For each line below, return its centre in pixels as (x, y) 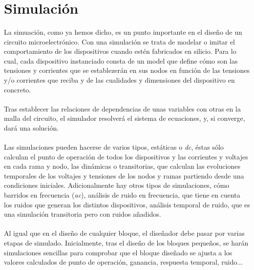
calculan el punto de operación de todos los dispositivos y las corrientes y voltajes (126, 156)
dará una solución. (32, 127)
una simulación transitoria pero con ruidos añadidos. (83, 214)
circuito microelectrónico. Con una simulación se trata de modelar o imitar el (119, 41)
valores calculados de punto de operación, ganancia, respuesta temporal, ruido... (123, 262)
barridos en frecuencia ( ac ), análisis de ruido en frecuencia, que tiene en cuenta (122, 195)
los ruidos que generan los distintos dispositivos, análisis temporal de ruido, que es (127, 204)
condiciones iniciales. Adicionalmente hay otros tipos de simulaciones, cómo (117, 185)
